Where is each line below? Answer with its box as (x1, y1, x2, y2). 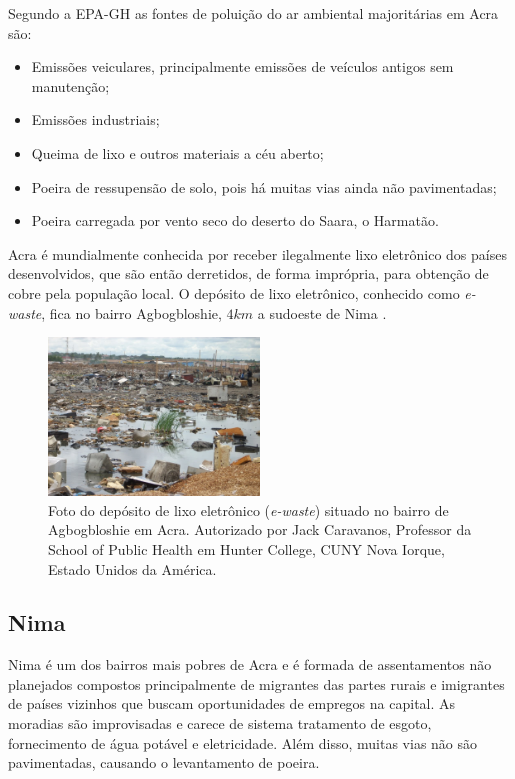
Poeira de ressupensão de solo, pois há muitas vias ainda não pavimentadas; (31, 176, 497, 197)
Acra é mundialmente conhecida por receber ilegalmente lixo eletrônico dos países (8, 243, 507, 264)
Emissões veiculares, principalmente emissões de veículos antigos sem (31, 56, 454, 77)
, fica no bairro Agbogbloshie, (41, 302, 222, 323)
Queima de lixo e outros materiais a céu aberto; (31, 142, 324, 163)
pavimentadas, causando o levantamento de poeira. (8, 752, 320, 773)
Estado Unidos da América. (48, 558, 217, 579)
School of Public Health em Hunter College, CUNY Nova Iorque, (48, 538, 445, 559)
